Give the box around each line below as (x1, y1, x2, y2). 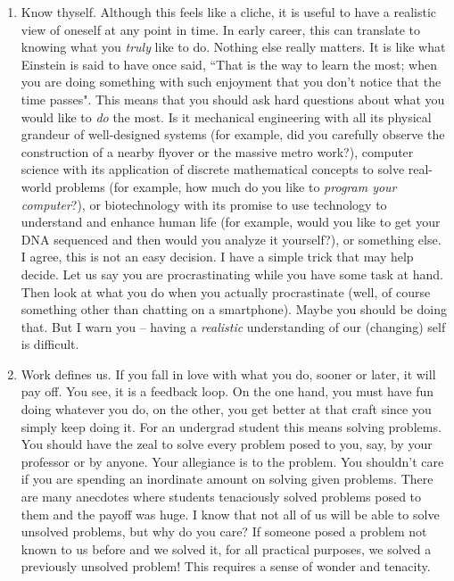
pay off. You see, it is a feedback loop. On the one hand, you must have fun (21, 382, 434, 401)
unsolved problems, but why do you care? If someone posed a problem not (21, 522, 427, 541)
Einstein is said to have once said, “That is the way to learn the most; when (21, 54, 437, 73)
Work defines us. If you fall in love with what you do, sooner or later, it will (21, 364, 436, 383)
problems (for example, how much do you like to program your (55, 177, 397, 195)
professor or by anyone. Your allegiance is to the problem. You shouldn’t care (21, 452, 444, 470)
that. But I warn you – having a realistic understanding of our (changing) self (21, 317, 446, 336)
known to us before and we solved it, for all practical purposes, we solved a (21, 539, 432, 558)
